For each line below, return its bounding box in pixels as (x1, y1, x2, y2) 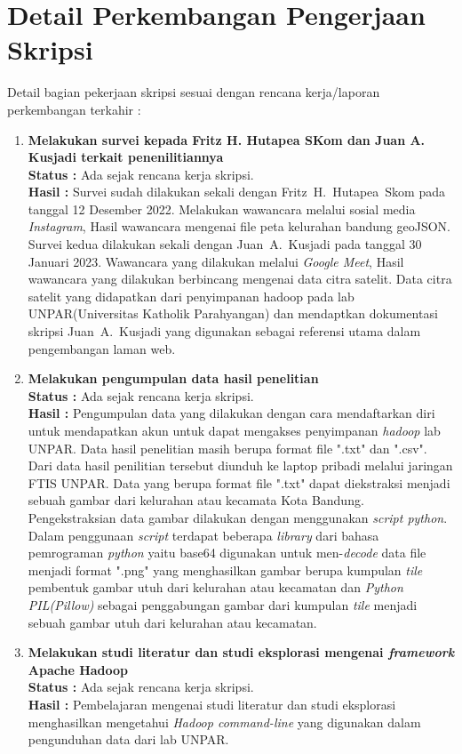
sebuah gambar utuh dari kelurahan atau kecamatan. (28, 613, 317, 631)
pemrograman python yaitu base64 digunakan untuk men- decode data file (28, 543, 426, 562)
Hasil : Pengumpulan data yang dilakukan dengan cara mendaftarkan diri (28, 404, 435, 422)
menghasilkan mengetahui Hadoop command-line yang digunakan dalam (28, 712, 421, 731)
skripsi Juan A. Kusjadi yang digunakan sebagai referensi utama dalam (28, 322, 421, 341)
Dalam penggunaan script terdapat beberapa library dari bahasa (28, 525, 379, 544)
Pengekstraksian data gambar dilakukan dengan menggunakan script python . (28, 508, 448, 526)
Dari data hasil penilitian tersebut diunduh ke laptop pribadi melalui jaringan (28, 456, 453, 475)
